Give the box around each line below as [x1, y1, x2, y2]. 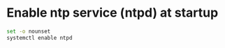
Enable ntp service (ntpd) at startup [6, 5, 219, 21]
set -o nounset [6, 28, 51, 35]
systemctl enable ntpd [6, 34, 73, 41]
